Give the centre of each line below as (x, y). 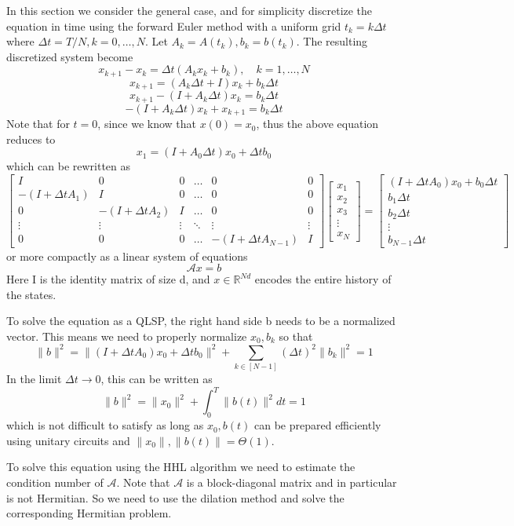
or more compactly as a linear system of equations (127, 256)
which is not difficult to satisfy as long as (105, 425)
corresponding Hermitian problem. (89, 513)
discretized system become (70, 56)
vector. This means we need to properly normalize (127, 336)
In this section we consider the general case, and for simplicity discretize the (190, 10)
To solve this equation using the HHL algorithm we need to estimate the (181, 467)
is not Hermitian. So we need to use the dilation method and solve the (175, 497)
